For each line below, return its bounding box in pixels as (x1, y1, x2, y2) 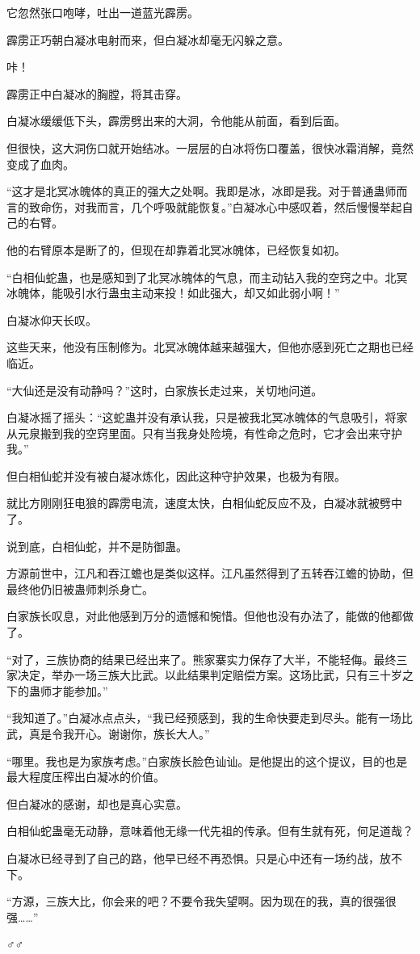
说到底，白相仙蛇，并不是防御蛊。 (6, 537, 187, 554)
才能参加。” (51, 682, 108, 699)
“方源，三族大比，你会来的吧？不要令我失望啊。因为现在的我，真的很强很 (6, 893, 397, 910)
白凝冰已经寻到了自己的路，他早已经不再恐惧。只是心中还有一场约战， (6, 849, 380, 866)
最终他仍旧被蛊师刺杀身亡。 (6, 580, 153, 597)
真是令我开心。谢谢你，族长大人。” (28, 725, 210, 742)
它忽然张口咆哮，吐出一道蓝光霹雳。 (6, 4, 199, 20)
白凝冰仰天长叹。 (6, 311, 97, 328)
